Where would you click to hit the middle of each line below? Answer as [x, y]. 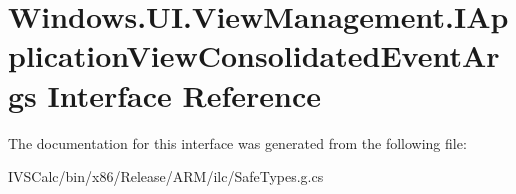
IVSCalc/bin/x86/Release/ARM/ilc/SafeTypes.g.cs [166, 176]
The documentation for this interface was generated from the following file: [237, 142]
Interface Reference [184, 94]
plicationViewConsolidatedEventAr [254, 55]
